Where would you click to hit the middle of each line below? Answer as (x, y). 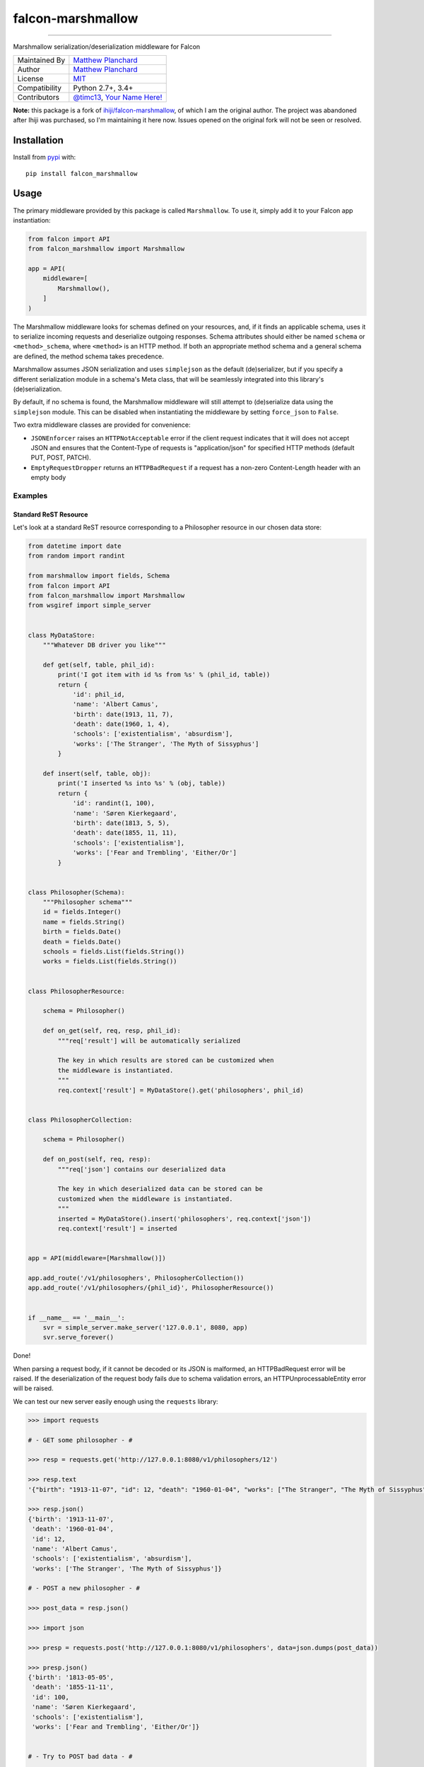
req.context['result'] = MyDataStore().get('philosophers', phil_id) (181, 1090)
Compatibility (40, 88)
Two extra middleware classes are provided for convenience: (102, 425)
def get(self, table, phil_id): (99, 665)
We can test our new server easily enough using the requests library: (116, 1401)
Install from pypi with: (45, 157)
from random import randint (76, 556)
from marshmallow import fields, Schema (99, 576)
